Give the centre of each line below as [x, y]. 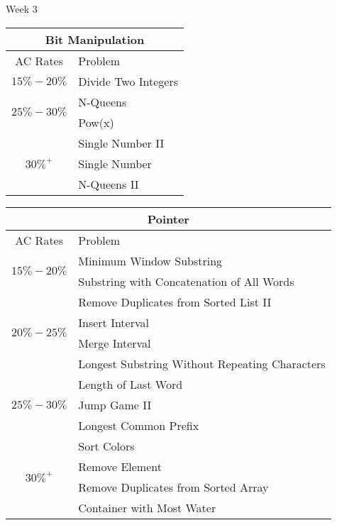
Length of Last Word [131, 384]
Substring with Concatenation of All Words [186, 281]
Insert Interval [114, 322]
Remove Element [120, 466]
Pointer [168, 219]
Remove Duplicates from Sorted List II [175, 302]
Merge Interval [115, 343]
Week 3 [22, 9]
